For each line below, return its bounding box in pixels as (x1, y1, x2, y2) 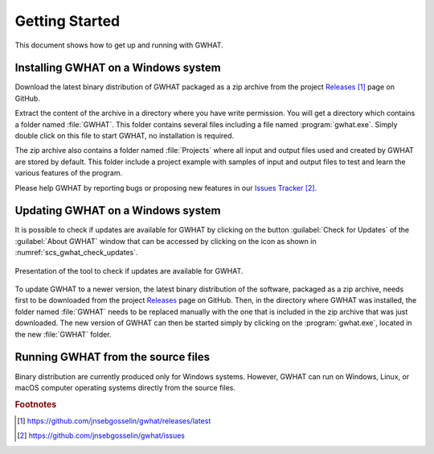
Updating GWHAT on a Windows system (14, 204, 221, 217)
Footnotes (14, 398, 57, 410)
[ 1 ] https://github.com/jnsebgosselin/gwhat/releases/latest (17, 415, 211, 426)
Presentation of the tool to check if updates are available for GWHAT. (14, 266, 244, 275)
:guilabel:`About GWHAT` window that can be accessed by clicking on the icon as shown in (14, 236, 317, 246)
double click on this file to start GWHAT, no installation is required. (14, 131, 235, 141)
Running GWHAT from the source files (14, 350, 211, 364)
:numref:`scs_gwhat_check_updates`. (14, 248, 138, 258)
